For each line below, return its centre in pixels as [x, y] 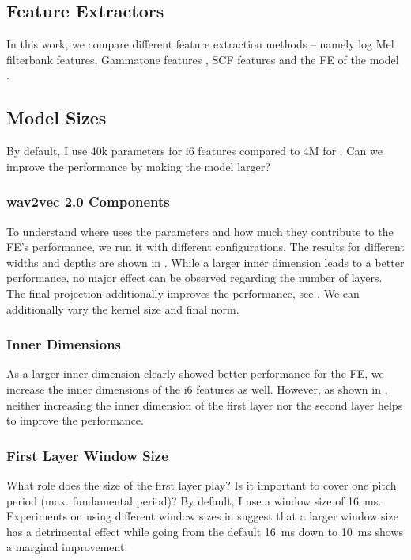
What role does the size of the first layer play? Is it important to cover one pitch [202, 484]
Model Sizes [57, 118]
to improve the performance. [75, 420]
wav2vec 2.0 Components [88, 202]
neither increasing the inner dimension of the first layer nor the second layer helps [205, 404]
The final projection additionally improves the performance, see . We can [183, 293]
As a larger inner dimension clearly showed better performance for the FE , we [195, 373]
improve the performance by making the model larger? [138, 166]
